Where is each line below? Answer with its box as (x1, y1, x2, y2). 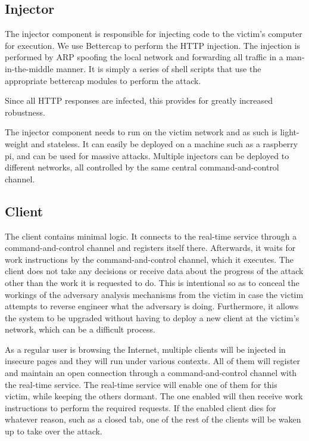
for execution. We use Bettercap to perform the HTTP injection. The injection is (5, 39, 301, 51)
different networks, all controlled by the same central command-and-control (5, 161, 279, 173)
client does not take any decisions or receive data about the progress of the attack (5, 265, 304, 277)
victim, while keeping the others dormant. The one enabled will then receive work (5, 390, 303, 402)
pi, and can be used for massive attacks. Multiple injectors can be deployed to (5, 149, 289, 162)
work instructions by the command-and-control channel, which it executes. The (5, 253, 294, 265)
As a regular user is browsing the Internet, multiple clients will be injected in (5, 343, 286, 355)
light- (280, 126, 299, 138)
